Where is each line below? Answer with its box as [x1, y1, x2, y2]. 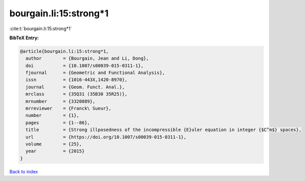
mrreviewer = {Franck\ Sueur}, [25, 106, 112, 112]
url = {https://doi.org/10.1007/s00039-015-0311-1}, [25, 134, 187, 140]
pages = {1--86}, [25, 120, 90, 125]
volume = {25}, [25, 141, 82, 147]
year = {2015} [25, 148, 85, 154]
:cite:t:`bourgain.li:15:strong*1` [9, 25, 72, 32]
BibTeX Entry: [9, 35, 39, 41]
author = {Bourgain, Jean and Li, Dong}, [25, 56, 149, 61]
